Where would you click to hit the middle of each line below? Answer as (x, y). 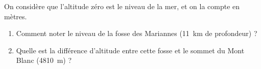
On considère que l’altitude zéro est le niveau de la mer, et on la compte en (122, 6)
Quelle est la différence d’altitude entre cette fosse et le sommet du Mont (130, 50)
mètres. (16, 16)
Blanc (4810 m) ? (44, 60)
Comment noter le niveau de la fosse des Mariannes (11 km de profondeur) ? (137, 33)
